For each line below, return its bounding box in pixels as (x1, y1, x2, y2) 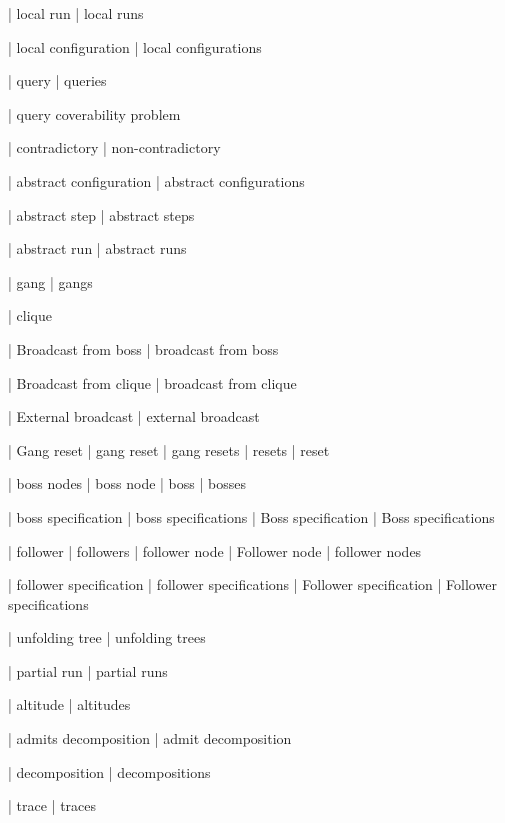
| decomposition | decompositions (8, 761, 211, 782)
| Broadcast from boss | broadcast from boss (8, 338, 279, 359)
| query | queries (8, 70, 107, 91)
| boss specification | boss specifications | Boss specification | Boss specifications (8, 506, 495, 527)
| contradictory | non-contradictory (8, 137, 221, 158)
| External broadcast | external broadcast (8, 406, 260, 427)
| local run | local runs (8, 3, 144, 23)
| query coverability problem (8, 103, 181, 124)
